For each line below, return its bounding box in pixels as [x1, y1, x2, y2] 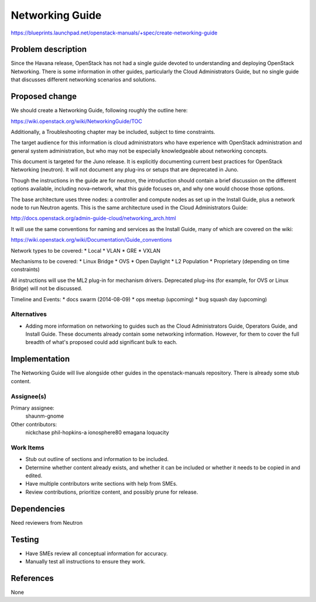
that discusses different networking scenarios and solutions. [11, 76, 157, 83]
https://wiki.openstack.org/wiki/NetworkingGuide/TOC [11, 118, 143, 125]
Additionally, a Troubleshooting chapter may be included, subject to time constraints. [11, 128, 216, 135]
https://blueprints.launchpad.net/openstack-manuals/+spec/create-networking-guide [11, 29, 218, 36]
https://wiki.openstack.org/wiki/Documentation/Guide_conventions [11, 236, 172, 243]
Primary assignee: [11, 404, 55, 411]
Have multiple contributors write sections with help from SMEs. [25, 480, 178, 487]
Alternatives [11, 310, 47, 318]
